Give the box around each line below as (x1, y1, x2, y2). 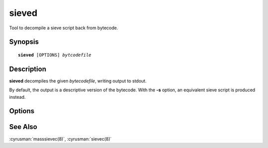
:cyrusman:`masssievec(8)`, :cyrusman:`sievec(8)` (9, 136, 112, 142)
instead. (9, 94, 26, 100)
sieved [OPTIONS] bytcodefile (18, 52, 92, 58)
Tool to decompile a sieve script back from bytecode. (9, 25, 119, 31)
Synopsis (9, 38, 39, 46)
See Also (9, 123, 37, 131)
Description (9, 65, 47, 73)
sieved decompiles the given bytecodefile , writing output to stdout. (9, 77, 147, 84)
